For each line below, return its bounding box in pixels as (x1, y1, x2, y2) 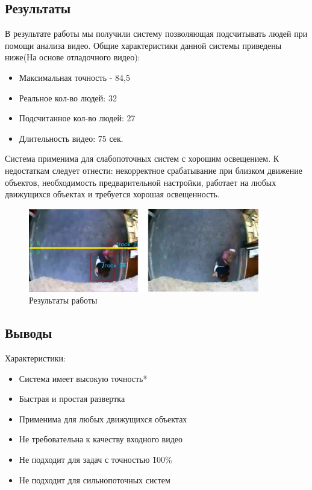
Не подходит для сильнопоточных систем (19, 473, 170, 486)
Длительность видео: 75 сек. (19, 132, 123, 144)
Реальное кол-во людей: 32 (19, 91, 117, 104)
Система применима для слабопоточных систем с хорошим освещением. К (5, 152, 279, 165)
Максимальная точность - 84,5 (19, 71, 130, 83)
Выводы (5, 323, 52, 342)
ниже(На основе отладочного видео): (5, 51, 140, 63)
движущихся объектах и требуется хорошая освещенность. (5, 188, 220, 200)
